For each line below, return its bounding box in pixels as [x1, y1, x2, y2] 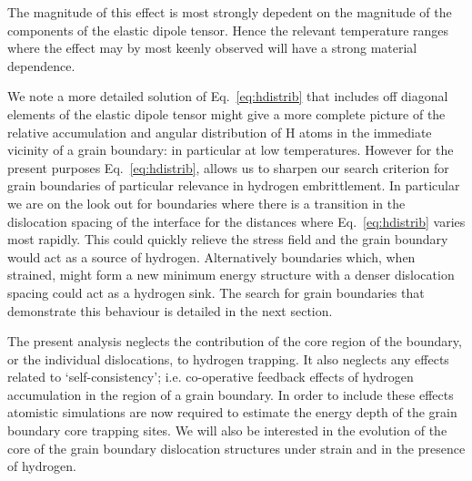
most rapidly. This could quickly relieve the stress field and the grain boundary [7, 230, 448, 249]
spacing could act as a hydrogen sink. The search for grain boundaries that [7, 282, 425, 302]
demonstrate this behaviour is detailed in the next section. [7, 301, 333, 320]
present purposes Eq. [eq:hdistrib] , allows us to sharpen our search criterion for [7, 158, 449, 177]
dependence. [7, 56, 75, 75]
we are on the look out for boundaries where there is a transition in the [7, 193, 406, 212]
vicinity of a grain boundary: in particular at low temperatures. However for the [7, 140, 454, 159]
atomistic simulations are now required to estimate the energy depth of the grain [7, 403, 457, 422]
